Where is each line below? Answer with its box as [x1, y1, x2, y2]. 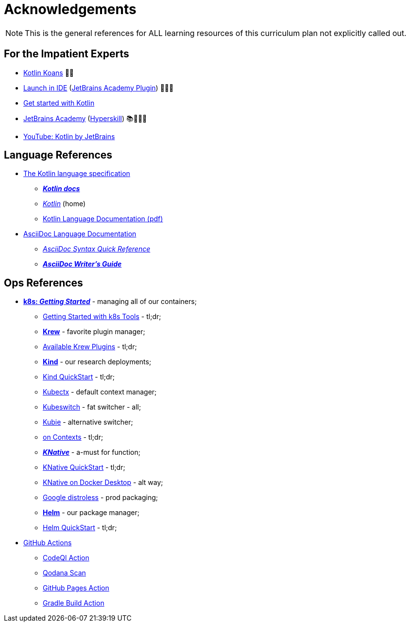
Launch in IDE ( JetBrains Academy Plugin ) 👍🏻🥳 [23, 83, 174, 92]
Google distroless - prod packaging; [43, 493, 158, 502]
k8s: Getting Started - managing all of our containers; [23, 297, 197, 306]
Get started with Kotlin [23, 98, 95, 107]
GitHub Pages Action [43, 584, 109, 592]
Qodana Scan [43, 569, 86, 577]
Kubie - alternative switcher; [43, 418, 133, 427]
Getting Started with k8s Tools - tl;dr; [43, 312, 161, 321]
